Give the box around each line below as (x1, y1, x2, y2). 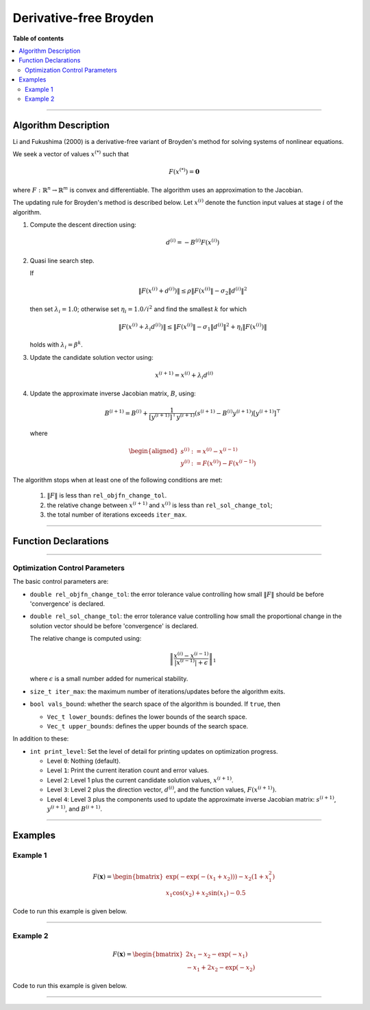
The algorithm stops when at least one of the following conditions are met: (12, 476, 223, 484)
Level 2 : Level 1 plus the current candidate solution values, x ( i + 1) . (47, 775, 234, 784)
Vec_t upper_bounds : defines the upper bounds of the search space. (47, 722, 249, 730)
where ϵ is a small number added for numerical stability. (29, 675, 188, 683)
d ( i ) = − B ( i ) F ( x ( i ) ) (165, 237, 220, 247)
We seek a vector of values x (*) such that (12, 149, 129, 158)
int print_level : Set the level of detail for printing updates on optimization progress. (29, 747, 278, 755)
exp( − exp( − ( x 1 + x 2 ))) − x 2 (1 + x (165, 872, 269, 882)
